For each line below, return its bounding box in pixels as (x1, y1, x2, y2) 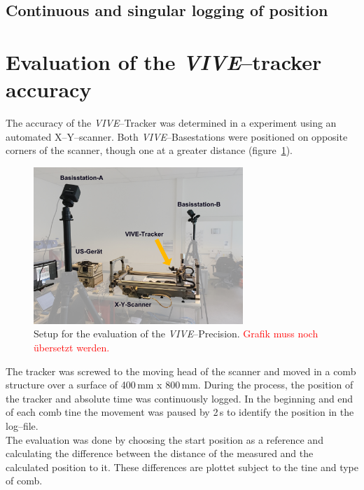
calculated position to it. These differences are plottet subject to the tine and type (6, 459, 358, 474)
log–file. (6, 418, 38, 433)
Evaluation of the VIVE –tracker (6, 47, 322, 76)
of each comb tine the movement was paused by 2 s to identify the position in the (6, 405, 354, 419)
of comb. (6, 473, 43, 488)
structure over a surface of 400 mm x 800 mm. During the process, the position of (6, 377, 353, 392)
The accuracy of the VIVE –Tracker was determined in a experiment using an (6, 115, 337, 130)
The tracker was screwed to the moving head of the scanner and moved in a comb (6, 363, 356, 378)
